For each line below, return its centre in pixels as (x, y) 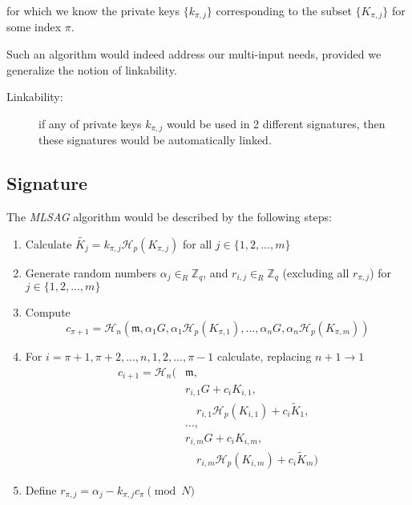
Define (41, 489)
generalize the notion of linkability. (92, 69)
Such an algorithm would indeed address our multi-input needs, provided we (194, 54)
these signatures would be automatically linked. (155, 140)
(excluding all (316, 272)
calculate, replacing (264, 356)
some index (34, 27)
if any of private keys (90, 123)
